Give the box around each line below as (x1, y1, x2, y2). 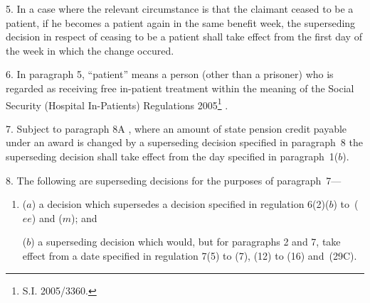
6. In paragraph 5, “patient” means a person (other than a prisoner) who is (6, 67, 334, 82)
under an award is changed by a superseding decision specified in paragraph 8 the (6, 135, 363, 150)
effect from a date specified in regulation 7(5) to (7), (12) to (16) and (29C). (22, 248, 357, 263)
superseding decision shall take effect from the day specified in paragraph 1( (6, 149, 339, 163)
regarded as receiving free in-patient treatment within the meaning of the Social (6, 80, 354, 95)
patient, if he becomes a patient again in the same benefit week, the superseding (6, 15, 356, 30)
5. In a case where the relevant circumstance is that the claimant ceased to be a (6, 1, 354, 16)
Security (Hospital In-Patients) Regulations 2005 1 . (6, 95, 228, 112)
